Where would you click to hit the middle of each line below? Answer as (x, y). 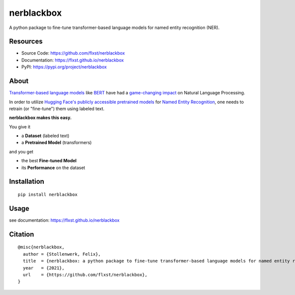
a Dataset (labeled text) (45, 136)
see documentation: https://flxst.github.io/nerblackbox (64, 220)
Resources (26, 42)
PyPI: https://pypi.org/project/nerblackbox (64, 67)
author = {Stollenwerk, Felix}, (62, 254)
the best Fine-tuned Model (49, 161)
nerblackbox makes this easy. (40, 118)
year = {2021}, (44, 268)
